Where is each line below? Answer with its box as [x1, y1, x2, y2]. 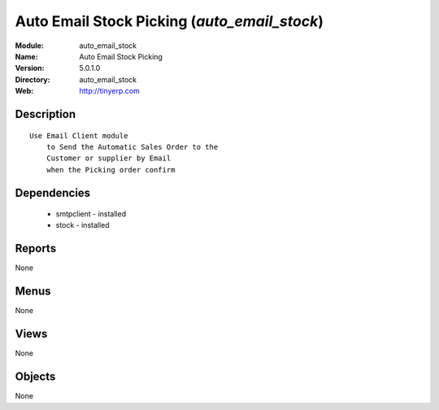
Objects [15, 370, 56, 384]
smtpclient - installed [55, 209, 126, 219]
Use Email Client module [29, 131, 128, 140]
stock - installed [55, 220, 110, 230]
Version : [15, 63, 45, 73]
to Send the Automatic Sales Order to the [46, 142, 219, 151]
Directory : [15, 74, 50, 85]
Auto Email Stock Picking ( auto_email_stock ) [15, 12, 324, 30]
